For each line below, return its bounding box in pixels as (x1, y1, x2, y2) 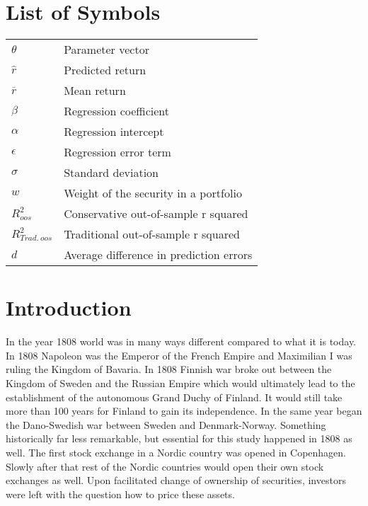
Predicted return (64, 62, 146, 79)
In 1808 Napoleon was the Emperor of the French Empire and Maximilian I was (6, 347, 352, 362)
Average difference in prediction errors (64, 246, 253, 263)
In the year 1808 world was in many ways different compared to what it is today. (6, 334, 357, 349)
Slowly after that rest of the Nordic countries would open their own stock (6, 459, 324, 473)
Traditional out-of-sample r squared (64, 226, 240, 243)
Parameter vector (64, 41, 149, 58)
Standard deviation (64, 164, 159, 181)
